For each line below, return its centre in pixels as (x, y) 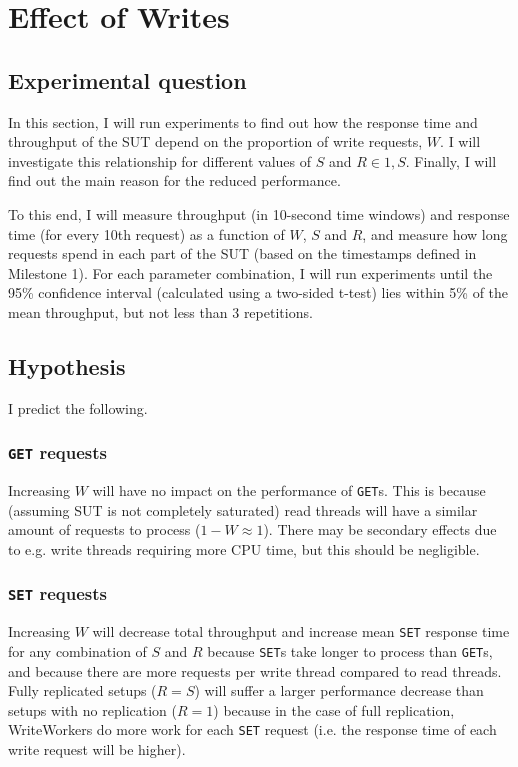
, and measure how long (435, 233)
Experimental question (127, 79)
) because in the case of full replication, (334, 709)
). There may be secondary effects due (380, 529)
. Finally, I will (451, 160)
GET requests (57, 452)
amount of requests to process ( (104, 529)
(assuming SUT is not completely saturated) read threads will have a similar (243, 509)
